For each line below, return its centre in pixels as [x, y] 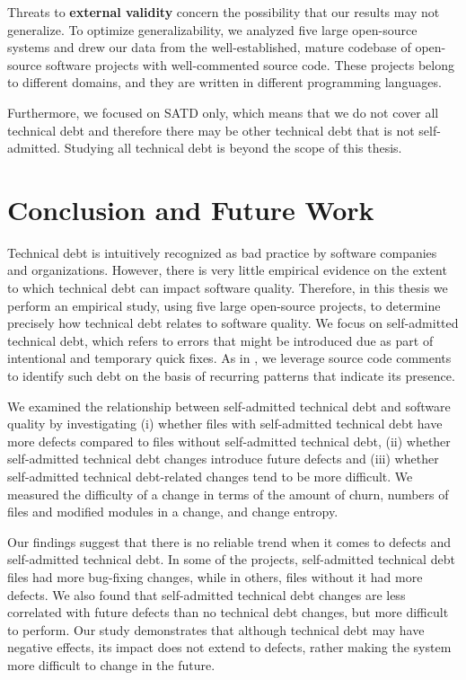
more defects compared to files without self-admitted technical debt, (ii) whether [229, 441]
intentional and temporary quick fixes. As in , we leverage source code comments [229, 358]
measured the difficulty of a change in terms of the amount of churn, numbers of [228, 494]
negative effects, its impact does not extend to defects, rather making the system [229, 647]
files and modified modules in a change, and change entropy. [173, 512]
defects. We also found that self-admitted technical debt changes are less [207, 594]
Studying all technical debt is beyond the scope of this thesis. [233, 148]
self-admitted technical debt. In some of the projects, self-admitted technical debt [231, 559]
